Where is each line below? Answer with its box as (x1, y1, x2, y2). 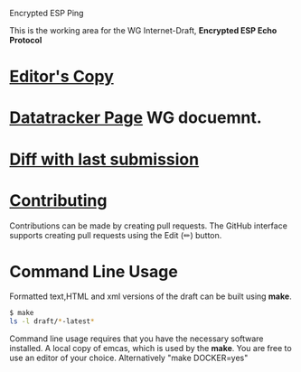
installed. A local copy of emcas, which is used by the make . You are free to (9, 343, 292, 354)
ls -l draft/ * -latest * (9, 317, 95, 326)
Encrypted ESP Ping (9, 8, 84, 18)
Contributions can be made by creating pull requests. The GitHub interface (9, 220, 287, 231)
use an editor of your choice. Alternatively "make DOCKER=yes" (9, 352, 249, 364)
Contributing (9, 190, 108, 210)
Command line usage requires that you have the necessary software (9, 333, 264, 344)
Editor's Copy (9, 67, 115, 87)
